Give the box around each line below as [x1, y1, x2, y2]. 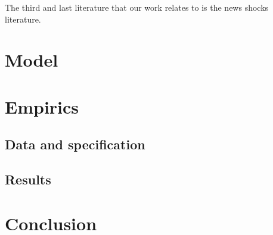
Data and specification [5, 135, 145, 153]
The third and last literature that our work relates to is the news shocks [5, 1, 269, 13]
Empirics [5, 94, 79, 118]
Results [5, 170, 51, 189]
